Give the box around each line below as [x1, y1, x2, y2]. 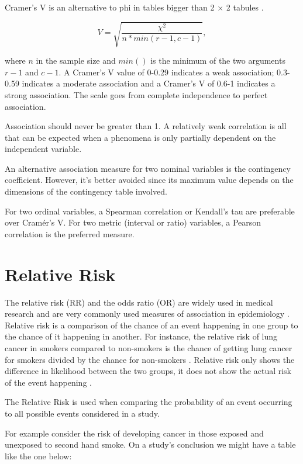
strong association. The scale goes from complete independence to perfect [5, 88, 268, 101]
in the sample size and [36, 54, 116, 67]
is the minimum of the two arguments [150, 54, 285, 67]
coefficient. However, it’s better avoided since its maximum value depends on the [5, 174, 294, 186]
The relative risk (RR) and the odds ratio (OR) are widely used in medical [5, 296, 273, 308]
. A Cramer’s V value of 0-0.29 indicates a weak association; [58, 65, 274, 78]
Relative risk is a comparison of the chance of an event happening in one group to [5, 318, 298, 331]
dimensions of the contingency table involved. [5, 185, 167, 198]
